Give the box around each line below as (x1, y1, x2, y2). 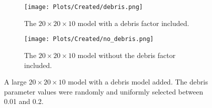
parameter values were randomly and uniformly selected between (4, 86, 203, 96)
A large (4, 76, 27, 87)
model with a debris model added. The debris (68, 76, 208, 87)
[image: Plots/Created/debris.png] (24, 3, 143, 10)
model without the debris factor (77, 49, 176, 60)
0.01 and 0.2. (4, 96, 44, 106)
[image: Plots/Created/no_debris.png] (24, 35, 154, 43)
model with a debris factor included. (77, 17, 189, 28)
